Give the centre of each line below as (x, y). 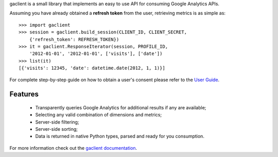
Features (24, 94)
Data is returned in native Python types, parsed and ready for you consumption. (120, 136)
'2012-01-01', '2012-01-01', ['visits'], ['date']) (96, 54)
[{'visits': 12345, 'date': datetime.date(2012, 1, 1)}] (92, 68)
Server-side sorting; (57, 129)
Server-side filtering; (57, 122)
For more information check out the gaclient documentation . (73, 148)
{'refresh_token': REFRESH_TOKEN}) (74, 39)
